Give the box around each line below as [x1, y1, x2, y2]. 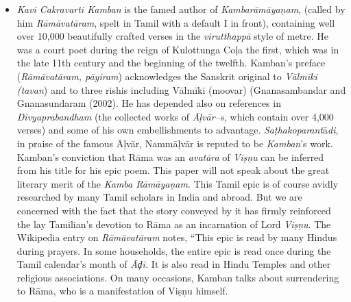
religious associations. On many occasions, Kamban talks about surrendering [16, 270, 339, 284]
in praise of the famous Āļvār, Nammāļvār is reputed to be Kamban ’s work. [16, 136, 333, 150]
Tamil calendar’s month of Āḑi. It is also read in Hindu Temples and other [16, 257, 331, 271]
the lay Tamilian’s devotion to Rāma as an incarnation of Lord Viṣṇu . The [16, 216, 331, 231]
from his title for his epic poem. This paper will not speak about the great [16, 163, 330, 177]
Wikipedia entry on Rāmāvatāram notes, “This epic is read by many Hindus [16, 230, 337, 244]
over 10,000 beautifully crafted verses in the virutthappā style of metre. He [16, 29, 329, 43]
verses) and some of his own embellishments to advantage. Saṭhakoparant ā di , [16, 123, 339, 137]
